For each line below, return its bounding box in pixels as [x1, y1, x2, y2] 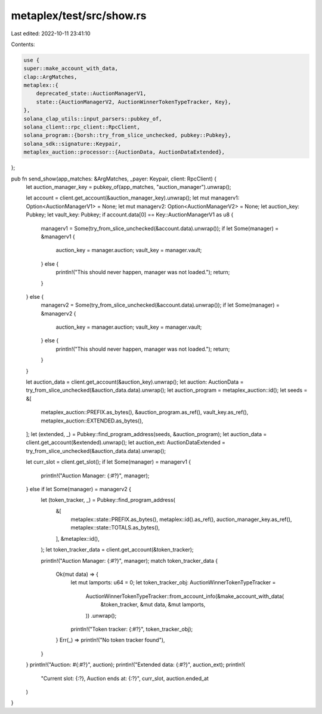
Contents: [11, 41, 35, 48]
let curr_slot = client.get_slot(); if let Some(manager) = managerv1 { [26, 458, 191, 465]
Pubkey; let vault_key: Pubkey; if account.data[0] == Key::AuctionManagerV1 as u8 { [26, 211, 234, 218]
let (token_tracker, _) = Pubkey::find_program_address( [41, 497, 176, 504]
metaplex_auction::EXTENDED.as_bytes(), [41, 417, 143, 424]
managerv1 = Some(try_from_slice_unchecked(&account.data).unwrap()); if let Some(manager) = [41, 225, 279, 232]
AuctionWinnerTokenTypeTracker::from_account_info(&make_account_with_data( [85, 592, 284, 600]
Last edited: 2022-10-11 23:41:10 [11, 30, 91, 37]
